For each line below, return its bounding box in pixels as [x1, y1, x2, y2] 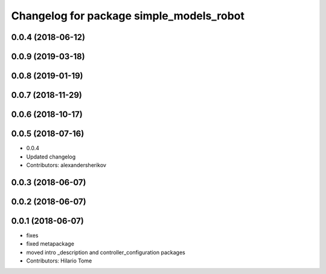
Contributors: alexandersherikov [26, 161, 107, 169]
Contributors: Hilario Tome [26, 257, 92, 264]
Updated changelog [26, 153, 76, 160]
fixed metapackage [26, 240, 75, 247]
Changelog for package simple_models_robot [11, 9, 245, 22]
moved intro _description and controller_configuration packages [26, 249, 185, 256]
